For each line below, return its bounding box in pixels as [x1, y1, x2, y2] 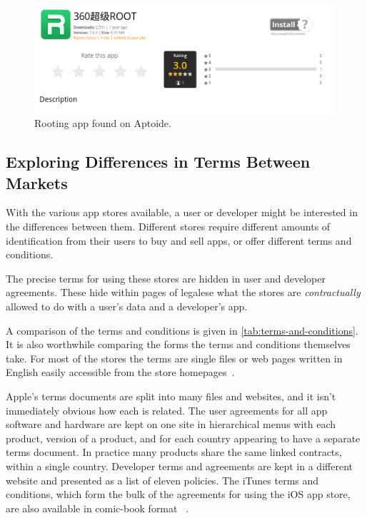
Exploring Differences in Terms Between [6, 151, 311, 173]
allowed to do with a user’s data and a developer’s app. [6, 298, 248, 313]
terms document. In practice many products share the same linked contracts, [6, 445, 342, 459]
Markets [6, 171, 68, 193]
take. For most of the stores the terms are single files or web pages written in [6, 350, 343, 365]
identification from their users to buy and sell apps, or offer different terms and [6, 233, 352, 248]
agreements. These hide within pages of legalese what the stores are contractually [6, 285, 361, 300]
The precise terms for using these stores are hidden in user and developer [6, 270, 326, 285]
